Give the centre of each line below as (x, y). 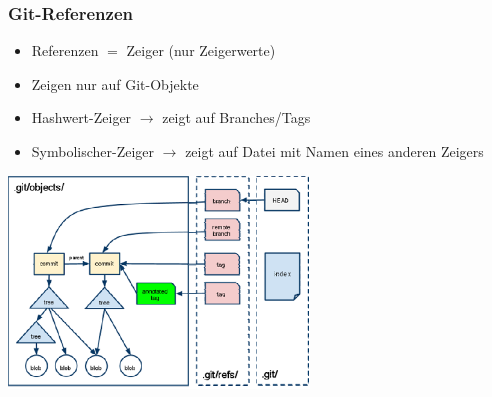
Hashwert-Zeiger (81, 117)
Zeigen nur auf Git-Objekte (115, 83)
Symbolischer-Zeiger (93, 151)
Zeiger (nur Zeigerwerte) (201, 50)
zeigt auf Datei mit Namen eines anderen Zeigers (334, 151)
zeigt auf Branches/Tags (236, 117)
